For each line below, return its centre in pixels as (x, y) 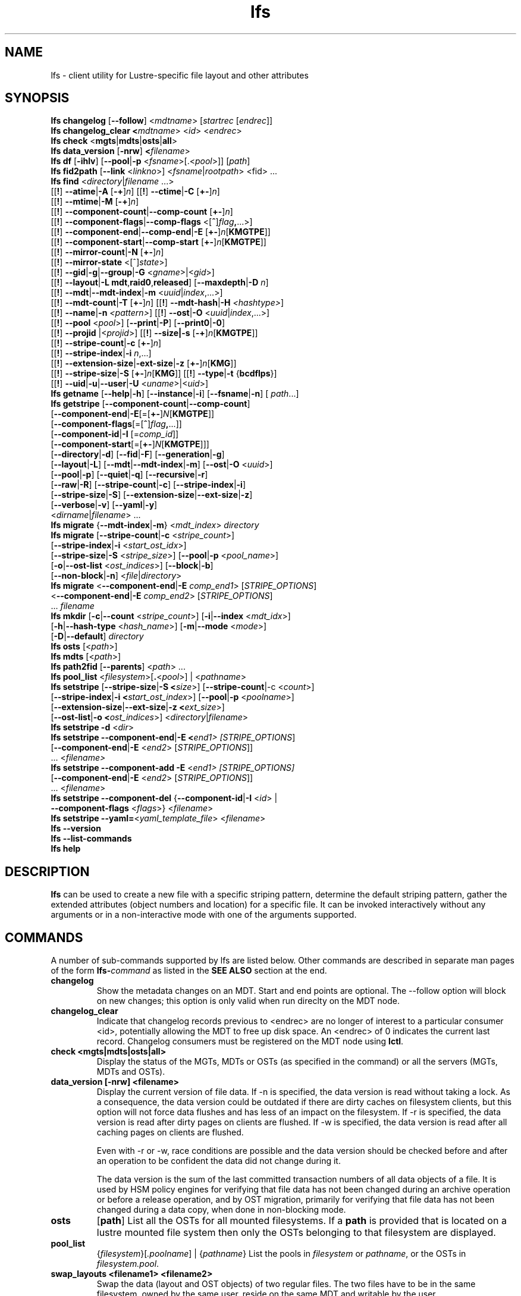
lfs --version (76, 829)
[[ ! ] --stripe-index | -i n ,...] (101, 353)
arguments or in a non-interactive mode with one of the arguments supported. (204, 915)
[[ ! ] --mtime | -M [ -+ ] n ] (95, 202)
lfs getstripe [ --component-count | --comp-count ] (150, 404)
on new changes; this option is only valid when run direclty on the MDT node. (248, 1001)
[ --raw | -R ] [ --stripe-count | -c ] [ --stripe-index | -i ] (148, 485)
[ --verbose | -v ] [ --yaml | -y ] (104, 505)
